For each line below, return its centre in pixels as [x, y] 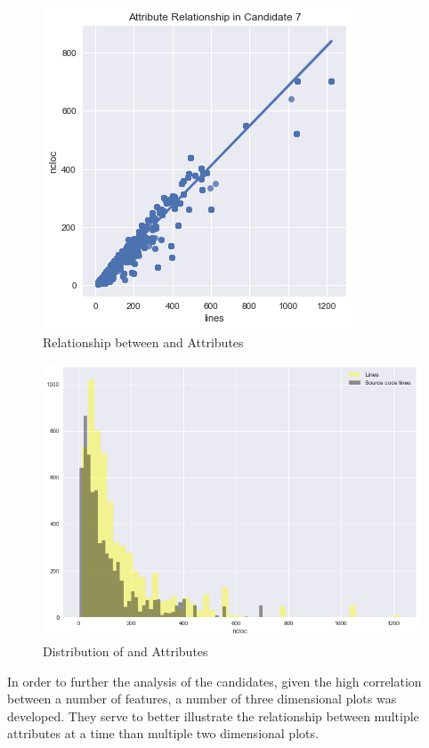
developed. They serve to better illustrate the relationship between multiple [213, 715]
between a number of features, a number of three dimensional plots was [202, 699]
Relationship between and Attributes [143, 341]
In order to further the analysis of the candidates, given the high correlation [214, 681]
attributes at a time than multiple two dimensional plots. [163, 733]
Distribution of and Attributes [125, 650]
